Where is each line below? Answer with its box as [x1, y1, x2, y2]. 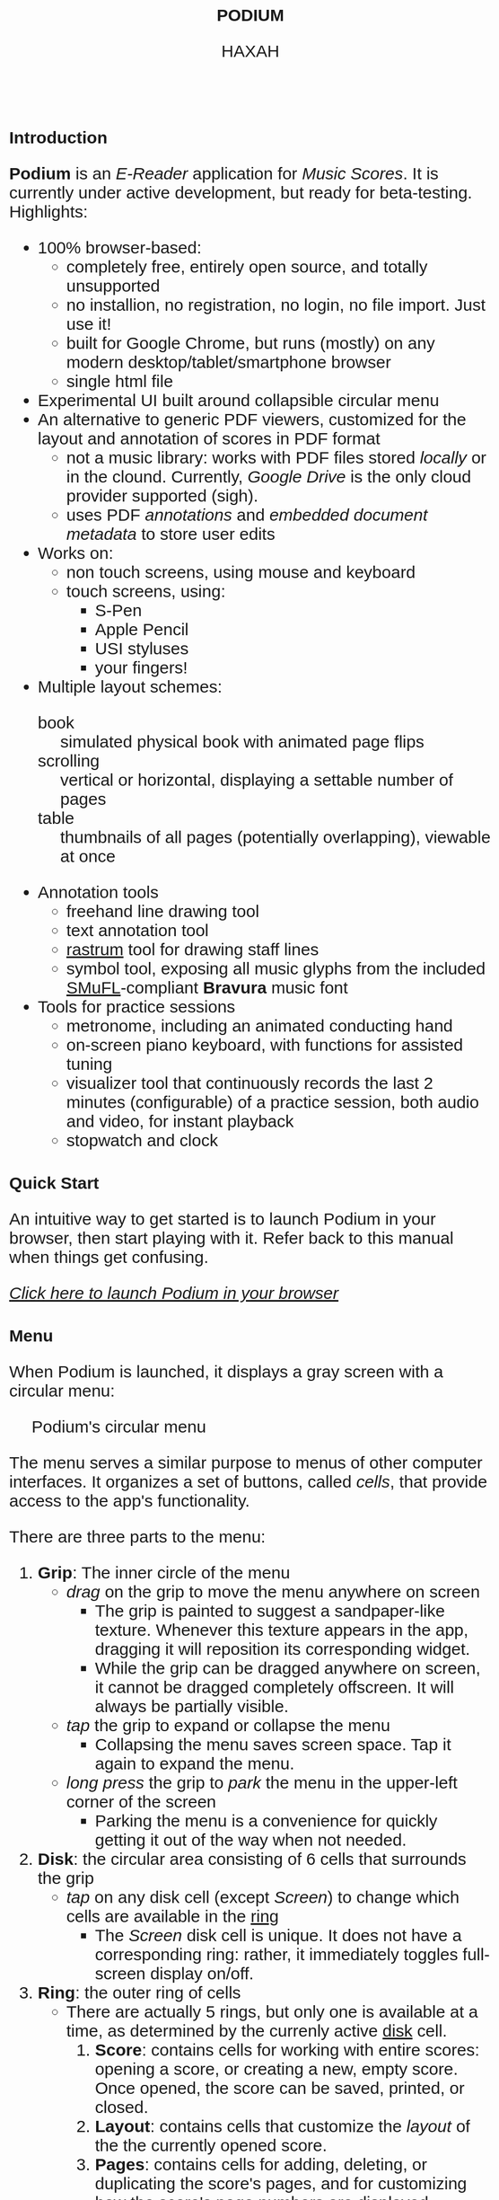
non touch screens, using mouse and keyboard [66, 562, 416, 582]
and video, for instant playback [66, 1111, 294, 1131]
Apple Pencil [94, 620, 189, 639]
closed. [94, 2098, 149, 2116]
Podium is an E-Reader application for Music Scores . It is [9, 163, 439, 183]
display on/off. [150, 1964, 254, 1984]
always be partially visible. [94, 1697, 290, 1716]
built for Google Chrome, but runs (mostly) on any [66, 333, 435, 353]
